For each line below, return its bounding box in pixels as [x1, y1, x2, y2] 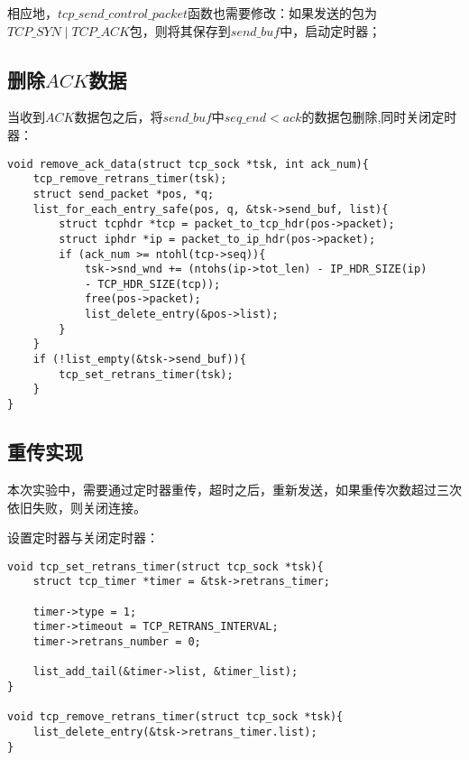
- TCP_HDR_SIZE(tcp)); [84, 277, 221, 291]
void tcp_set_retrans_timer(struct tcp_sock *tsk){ [7, 560, 324, 573]
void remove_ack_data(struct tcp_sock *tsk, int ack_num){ [7, 157, 369, 171]
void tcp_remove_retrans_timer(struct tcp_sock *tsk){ [7, 710, 344, 724]
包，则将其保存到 [129, 21, 231, 40]
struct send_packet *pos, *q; [32, 187, 215, 200]
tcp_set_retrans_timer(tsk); [59, 367, 234, 381]
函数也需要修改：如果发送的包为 [188, 4, 378, 22]
